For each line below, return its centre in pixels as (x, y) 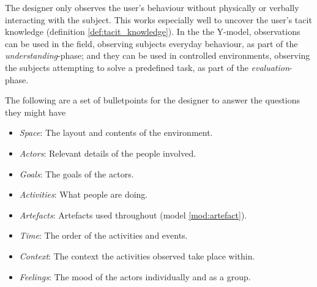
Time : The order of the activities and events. (103, 235)
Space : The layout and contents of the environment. (116, 132)
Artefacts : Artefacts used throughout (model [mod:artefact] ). (133, 214)
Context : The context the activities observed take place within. (137, 255)
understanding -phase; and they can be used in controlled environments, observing (158, 55)
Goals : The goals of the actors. (76, 173)
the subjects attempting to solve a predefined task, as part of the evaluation (147, 67)
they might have (35, 112)
